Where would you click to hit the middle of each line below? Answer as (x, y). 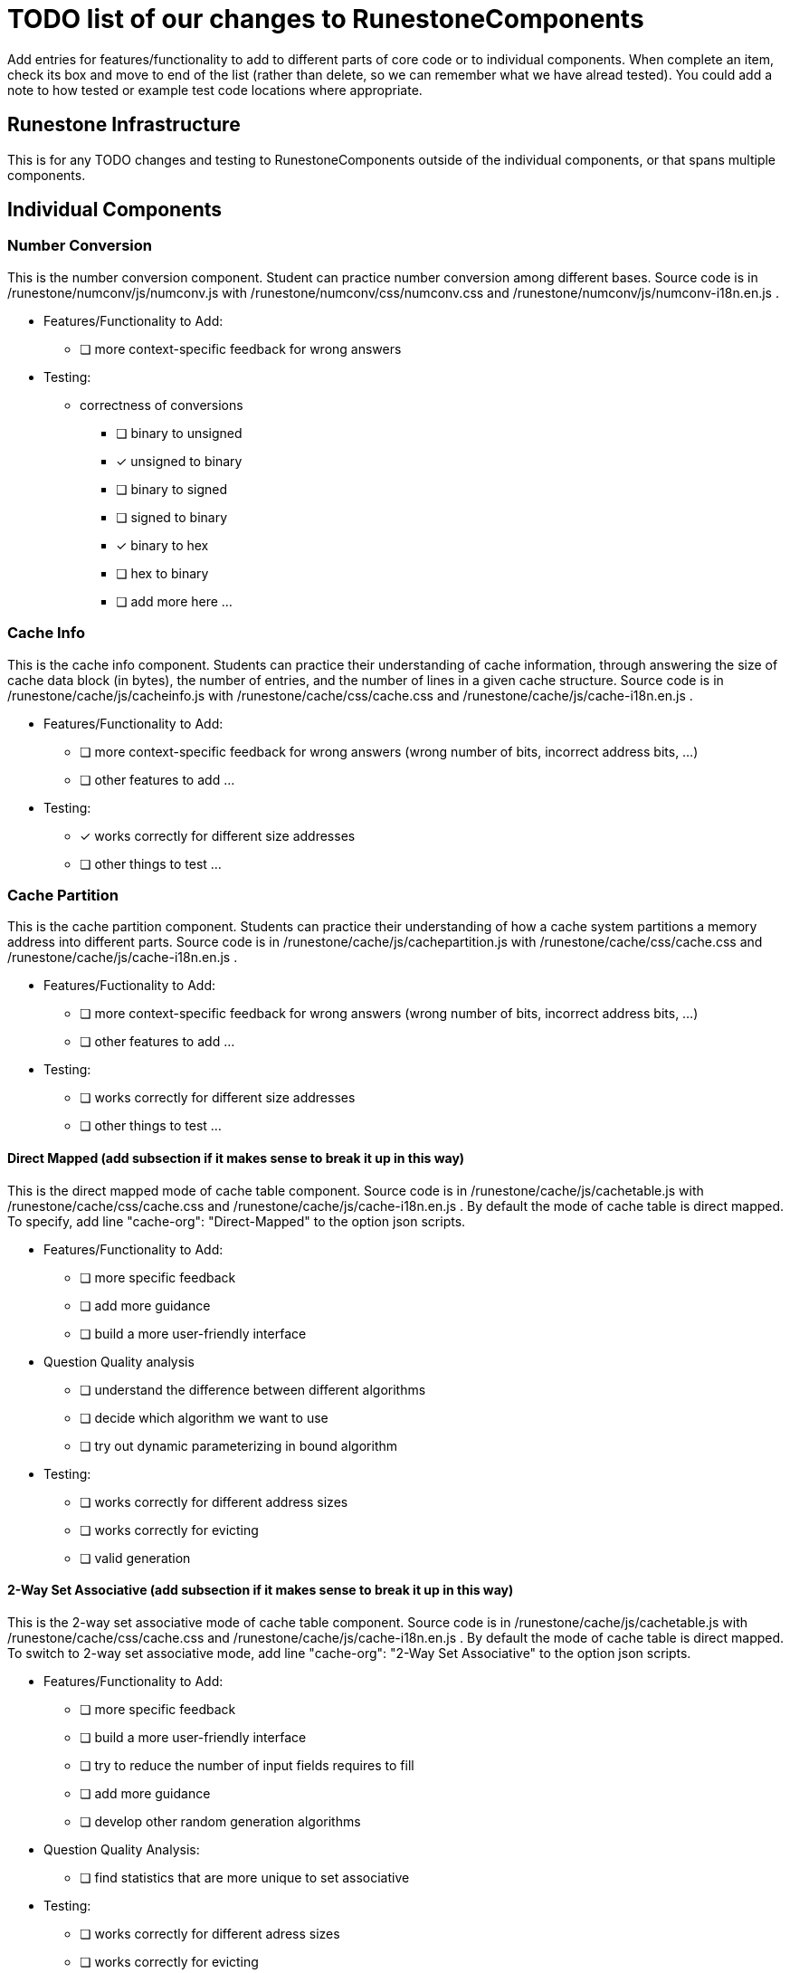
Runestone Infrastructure (124, 125)
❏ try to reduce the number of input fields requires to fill (247, 1765)
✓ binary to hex (162, 545)
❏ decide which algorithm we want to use (204, 1417)
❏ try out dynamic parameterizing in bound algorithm (239, 1445)
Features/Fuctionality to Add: (129, 986)
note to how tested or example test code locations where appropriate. (215, 90)
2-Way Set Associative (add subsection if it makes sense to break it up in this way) (261, 1590)
